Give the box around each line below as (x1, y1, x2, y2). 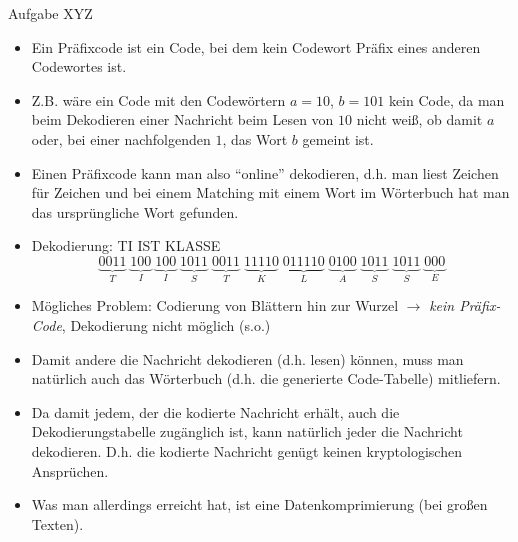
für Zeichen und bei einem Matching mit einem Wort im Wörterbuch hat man (31, 182, 510, 203)
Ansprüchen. (31, 460, 109, 481)
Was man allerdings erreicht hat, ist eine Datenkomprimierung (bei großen (31, 494, 488, 515)
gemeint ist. (302, 128, 374, 149)
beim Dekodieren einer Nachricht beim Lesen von (31, 109, 334, 130)
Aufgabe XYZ (8, 3, 93, 23)
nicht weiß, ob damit (356, 109, 483, 130)
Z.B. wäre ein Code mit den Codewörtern (31, 89, 286, 110)
